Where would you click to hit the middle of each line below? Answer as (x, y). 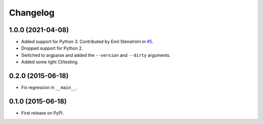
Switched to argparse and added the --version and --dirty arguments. (96, 55)
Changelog (32, 13)
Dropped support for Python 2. (52, 48)
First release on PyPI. (43, 113)
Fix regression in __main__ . (49, 88)
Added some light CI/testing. (50, 62)
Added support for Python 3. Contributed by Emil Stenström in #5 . (87, 42)
